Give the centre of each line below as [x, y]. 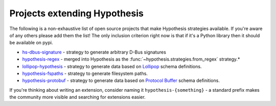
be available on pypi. [31, 43]
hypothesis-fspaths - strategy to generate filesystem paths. [85, 73]
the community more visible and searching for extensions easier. [77, 97]
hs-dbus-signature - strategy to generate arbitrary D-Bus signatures [94, 52]
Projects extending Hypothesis [77, 13]
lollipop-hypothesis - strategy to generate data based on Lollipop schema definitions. [112, 66]
